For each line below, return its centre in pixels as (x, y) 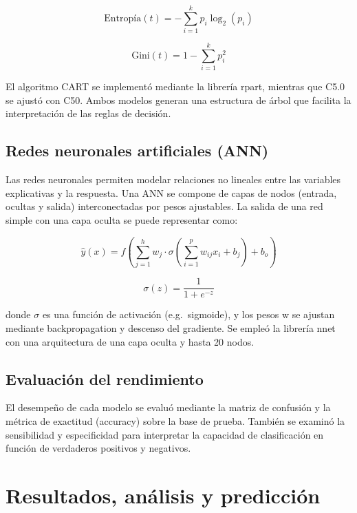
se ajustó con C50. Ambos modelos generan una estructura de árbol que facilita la (178, 100)
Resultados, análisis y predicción (163, 495)
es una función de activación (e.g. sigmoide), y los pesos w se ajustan (188, 314)
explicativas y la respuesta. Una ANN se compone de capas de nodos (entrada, (171, 192)
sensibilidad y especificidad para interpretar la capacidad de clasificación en (165, 434)
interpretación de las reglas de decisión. (88, 113)
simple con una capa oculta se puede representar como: (122, 220)
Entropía (123, 18)
